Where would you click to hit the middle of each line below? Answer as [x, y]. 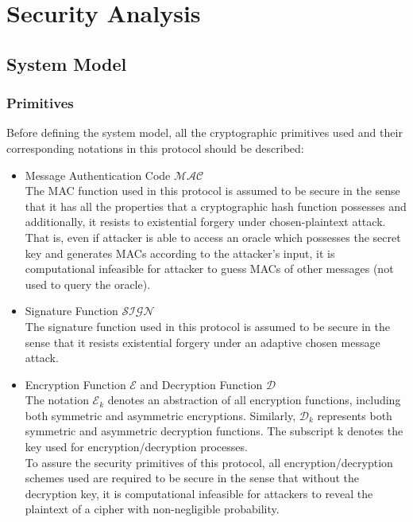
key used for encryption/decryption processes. [136, 447]
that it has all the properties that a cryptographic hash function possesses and [216, 206]
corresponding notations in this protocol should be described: [155, 148]
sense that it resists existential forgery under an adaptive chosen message [203, 342]
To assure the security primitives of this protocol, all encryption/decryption [209, 462]
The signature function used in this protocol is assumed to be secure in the [207, 326]
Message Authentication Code [98, 175]
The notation [57, 400]
